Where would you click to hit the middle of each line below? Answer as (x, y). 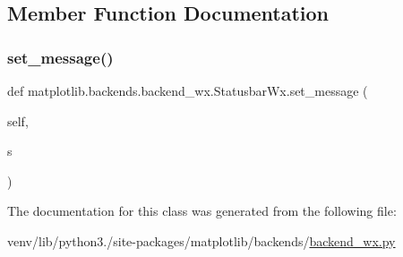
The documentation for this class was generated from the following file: (202, 211)
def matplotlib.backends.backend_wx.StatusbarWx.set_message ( (188, 90)
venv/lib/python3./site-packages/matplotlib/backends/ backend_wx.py (201, 240)
